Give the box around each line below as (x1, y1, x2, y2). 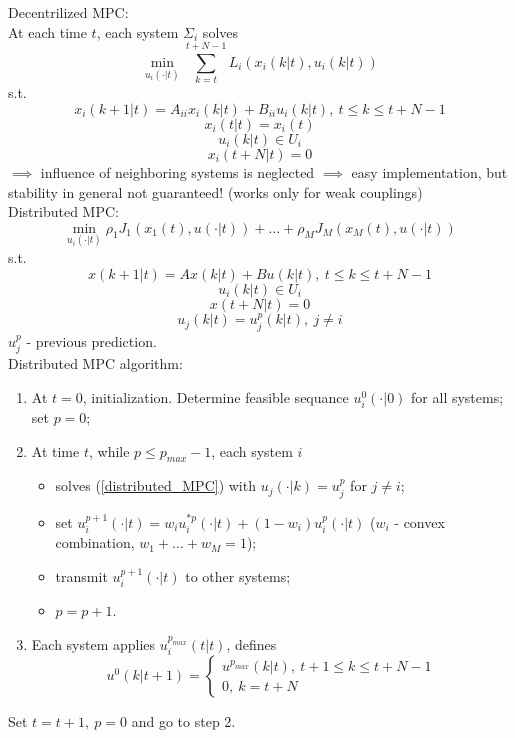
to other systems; (185, 565, 291, 586)
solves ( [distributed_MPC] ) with (55, 475, 256, 496)
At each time (8, 21, 87, 42)
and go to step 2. (131, 711, 236, 732)
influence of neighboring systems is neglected (40, 161, 315, 182)
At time (31, 440, 80, 461)
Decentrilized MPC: (8, 2, 129, 22)
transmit (55, 565, 108, 586)
